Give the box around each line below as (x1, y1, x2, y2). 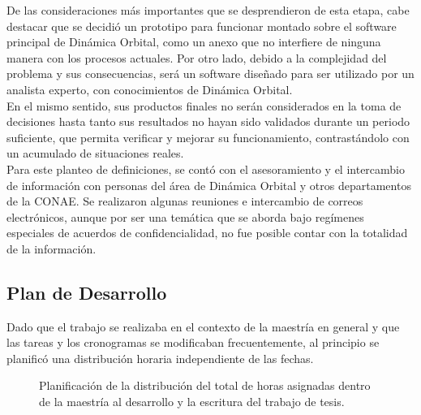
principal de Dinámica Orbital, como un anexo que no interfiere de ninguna (6, 33, 381, 50)
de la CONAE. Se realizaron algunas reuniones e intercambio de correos (6, 192, 363, 210)
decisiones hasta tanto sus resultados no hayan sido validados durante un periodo (6, 113, 410, 130)
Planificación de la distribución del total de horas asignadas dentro (39, 377, 371, 394)
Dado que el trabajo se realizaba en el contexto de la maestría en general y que (6, 318, 400, 335)
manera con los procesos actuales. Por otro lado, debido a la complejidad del (6, 49, 387, 66)
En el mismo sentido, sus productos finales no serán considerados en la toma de (6, 97, 402, 114)
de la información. (6, 240, 97, 257)
